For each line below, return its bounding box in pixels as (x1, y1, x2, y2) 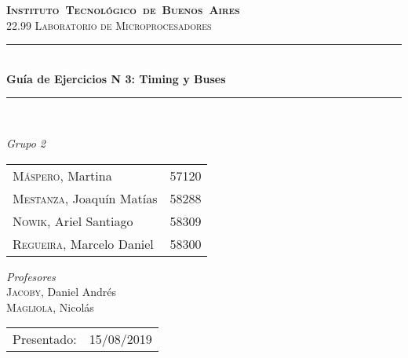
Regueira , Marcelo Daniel (13, 234, 154, 253)
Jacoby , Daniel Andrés (6, 283, 116, 300)
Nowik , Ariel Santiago (13, 211, 133, 230)
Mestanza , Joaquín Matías (13, 188, 158, 207)
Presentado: (13, 330, 77, 349)
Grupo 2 (6, 134, 46, 151)
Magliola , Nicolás (6, 298, 94, 315)
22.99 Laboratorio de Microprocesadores (6, 16, 212, 33)
